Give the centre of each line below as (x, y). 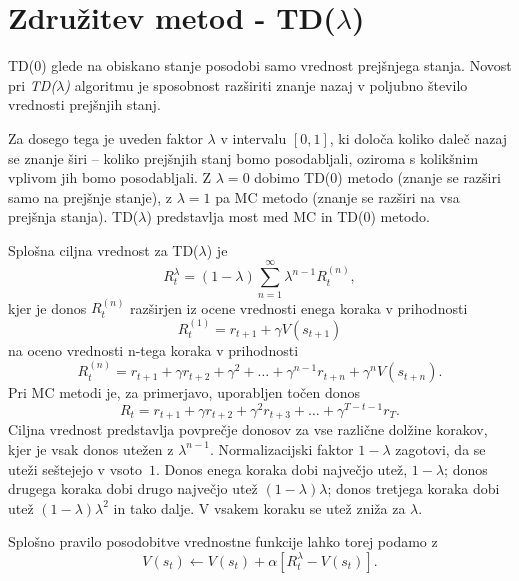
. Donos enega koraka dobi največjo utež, (281, 468)
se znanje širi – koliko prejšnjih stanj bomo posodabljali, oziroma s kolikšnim (243, 157)
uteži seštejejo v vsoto (75, 468)
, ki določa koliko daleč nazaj (418, 137)
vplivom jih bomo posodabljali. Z (110, 177)
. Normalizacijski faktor (281, 448)
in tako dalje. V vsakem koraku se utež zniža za (259, 507)
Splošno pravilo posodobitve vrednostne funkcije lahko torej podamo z (223, 541)
